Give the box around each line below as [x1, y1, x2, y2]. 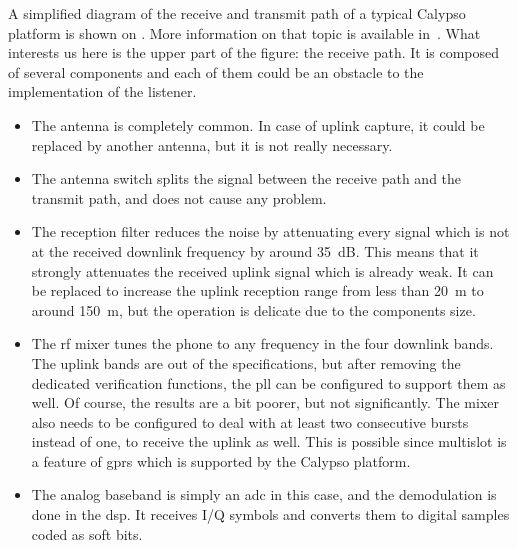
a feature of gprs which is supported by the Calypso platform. [31, 450, 411, 471]
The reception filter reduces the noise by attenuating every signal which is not [31, 221, 510, 242]
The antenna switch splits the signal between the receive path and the [31, 168, 462, 189]
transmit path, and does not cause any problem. [31, 187, 327, 208]
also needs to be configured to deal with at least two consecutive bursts [31, 411, 469, 432]
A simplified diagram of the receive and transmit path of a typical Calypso [8, 3, 466, 23]
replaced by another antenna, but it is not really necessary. [31, 134, 393, 155]
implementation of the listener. [8, 81, 197, 102]
